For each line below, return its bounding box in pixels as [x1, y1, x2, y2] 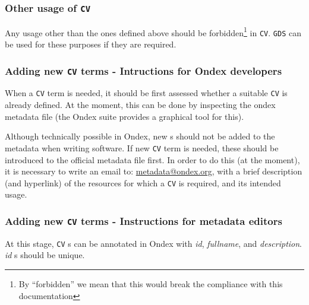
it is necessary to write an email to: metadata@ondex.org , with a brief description [5, 165, 302, 177]
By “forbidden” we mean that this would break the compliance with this [18, 278, 283, 290]
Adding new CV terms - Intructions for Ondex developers [5, 63, 282, 78]
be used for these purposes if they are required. [5, 38, 176, 50]
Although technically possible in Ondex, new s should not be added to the [5, 130, 275, 142]
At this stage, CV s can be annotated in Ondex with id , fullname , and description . [5, 237, 302, 249]
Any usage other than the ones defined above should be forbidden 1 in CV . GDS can [5, 24, 301, 39]
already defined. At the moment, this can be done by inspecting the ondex [5, 99, 276, 111]
